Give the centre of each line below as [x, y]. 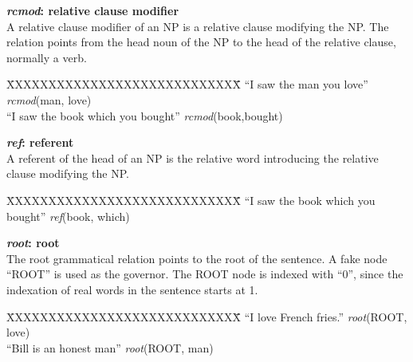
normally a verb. [47, 57]
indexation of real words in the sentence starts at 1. [132, 289]
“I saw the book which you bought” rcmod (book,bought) [145, 115]
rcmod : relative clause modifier [93, 10]
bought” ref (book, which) [68, 216]
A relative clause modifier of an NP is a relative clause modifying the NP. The [198, 26]
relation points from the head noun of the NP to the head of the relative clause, [201, 42]
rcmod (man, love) [49, 99]
